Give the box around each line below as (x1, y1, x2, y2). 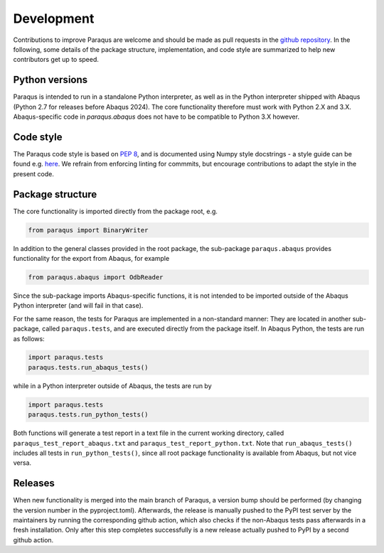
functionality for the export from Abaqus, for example (13, 254, 170, 262)
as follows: (13, 334, 46, 343)
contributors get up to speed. (13, 55, 100, 64)
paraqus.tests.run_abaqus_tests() (28, 363, 149, 371)
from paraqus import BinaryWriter (28, 226, 149, 234)
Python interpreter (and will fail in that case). (13, 301, 144, 310)
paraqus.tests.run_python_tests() (28, 411, 149, 419)
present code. (13, 169, 55, 178)
